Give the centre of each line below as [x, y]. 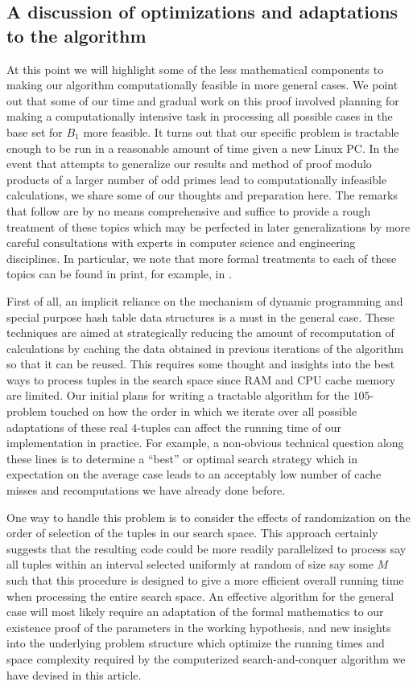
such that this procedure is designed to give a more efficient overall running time [205, 580]
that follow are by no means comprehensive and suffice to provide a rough [189, 210]
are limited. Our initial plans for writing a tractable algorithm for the [178, 395]
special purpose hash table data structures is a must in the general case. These [200, 316]
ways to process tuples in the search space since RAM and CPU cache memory [201, 379]
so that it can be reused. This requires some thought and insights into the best [201, 364]
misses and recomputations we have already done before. [146, 490]
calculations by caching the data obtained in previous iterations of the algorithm [205, 348]
